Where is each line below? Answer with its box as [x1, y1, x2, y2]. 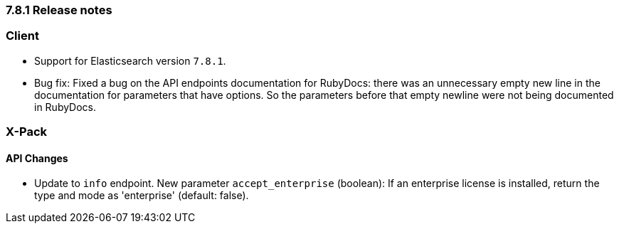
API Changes [6, 151, 68, 164]
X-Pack [6, 124, 48, 139]
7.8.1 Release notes [6, 3, 112, 17]
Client [6, 28, 39, 43]
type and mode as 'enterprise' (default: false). [34, 189, 249, 202]
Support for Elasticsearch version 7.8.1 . [34, 54, 226, 67]
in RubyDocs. [34, 100, 97, 113]
